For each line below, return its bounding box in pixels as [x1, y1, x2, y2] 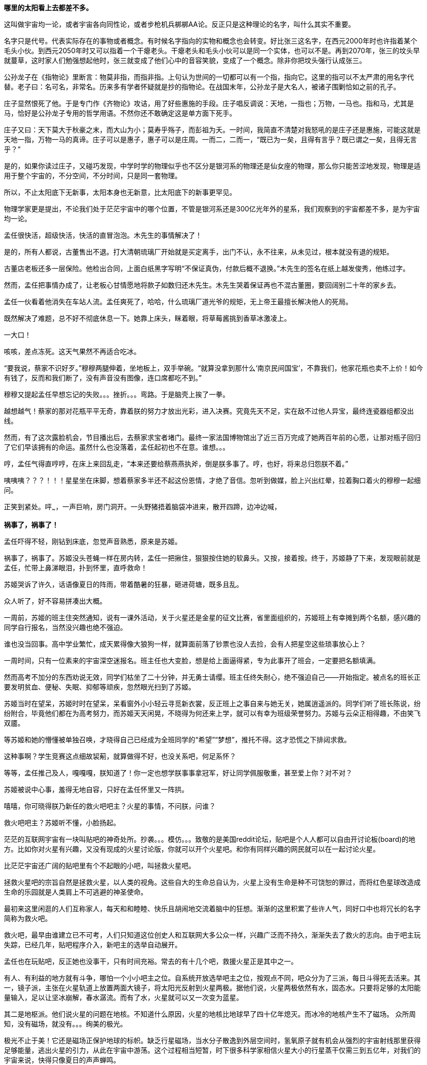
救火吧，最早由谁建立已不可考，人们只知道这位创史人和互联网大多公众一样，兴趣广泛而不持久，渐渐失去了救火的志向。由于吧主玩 [4, 930, 421, 939]
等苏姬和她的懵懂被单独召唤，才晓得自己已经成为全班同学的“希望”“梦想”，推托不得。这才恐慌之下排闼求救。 [4, 735, 351, 744]
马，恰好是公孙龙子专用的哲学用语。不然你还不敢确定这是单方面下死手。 [4, 109, 236, 117]
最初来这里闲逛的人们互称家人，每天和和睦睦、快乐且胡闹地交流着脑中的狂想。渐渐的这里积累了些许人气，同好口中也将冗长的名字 [4, 904, 421, 913]
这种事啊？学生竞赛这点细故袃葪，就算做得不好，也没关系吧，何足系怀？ [4, 752, 236, 760]
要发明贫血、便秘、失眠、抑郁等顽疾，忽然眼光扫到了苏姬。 [4, 682, 195, 691]
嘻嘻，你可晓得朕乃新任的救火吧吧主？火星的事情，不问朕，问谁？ [4, 801, 216, 810]
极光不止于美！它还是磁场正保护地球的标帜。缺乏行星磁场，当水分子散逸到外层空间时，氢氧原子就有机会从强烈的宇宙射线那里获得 [4, 1036, 421, 1044]
